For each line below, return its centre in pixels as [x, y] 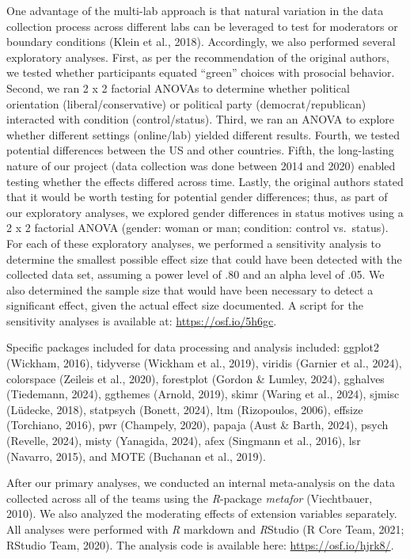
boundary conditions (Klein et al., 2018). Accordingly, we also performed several [201, 42]
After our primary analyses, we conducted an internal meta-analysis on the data [201, 483]
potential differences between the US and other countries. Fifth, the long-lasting [200, 150]
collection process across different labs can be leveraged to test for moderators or [202, 26]
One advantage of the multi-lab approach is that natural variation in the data [195, 10]
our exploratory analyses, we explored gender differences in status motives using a [205, 212]
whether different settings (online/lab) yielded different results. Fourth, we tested [203, 134]
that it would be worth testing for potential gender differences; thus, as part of [197, 197]
